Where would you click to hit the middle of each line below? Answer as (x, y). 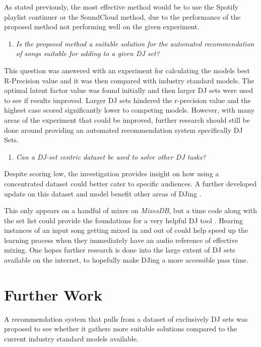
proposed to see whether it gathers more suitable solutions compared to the (121, 329)
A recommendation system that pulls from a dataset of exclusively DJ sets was (126, 318)
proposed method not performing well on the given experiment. (102, 27)
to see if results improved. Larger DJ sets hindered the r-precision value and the (127, 100)
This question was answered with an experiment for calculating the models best (127, 70)
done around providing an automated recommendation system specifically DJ (123, 130)
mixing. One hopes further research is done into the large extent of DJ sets (120, 250)
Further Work (53, 294)
